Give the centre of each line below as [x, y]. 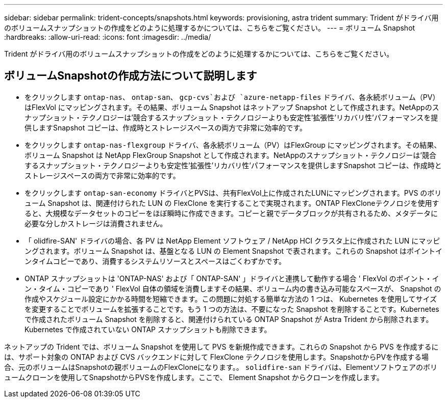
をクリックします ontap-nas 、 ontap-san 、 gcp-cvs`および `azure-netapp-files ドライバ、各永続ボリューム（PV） [232, 97]
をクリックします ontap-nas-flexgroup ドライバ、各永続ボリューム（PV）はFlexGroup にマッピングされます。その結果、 [233, 145]
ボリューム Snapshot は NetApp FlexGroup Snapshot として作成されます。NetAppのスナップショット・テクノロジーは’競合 [230, 155]
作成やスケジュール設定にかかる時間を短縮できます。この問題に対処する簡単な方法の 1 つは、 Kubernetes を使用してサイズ [231, 299]
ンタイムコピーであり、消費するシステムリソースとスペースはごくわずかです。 [155, 261]
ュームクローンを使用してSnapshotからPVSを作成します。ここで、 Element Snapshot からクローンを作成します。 [194, 377]
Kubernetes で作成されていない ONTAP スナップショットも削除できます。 [148, 329]
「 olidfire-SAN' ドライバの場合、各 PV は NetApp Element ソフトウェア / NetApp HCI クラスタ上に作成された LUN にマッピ [232, 240]
